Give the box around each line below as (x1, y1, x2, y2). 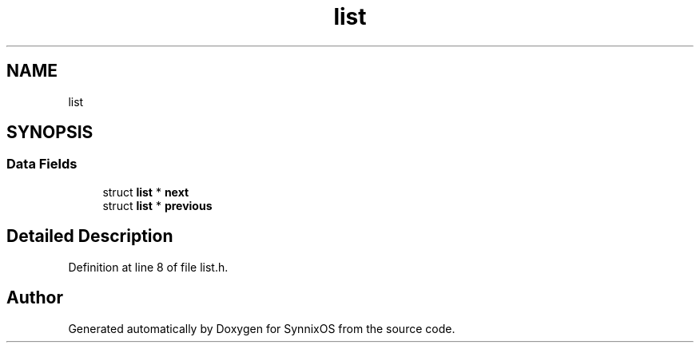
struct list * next (102, 184, 189, 199)
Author (6, 288, 63, 308)
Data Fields (6, 156, 78, 173)
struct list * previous (102, 198, 213, 212)
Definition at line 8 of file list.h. (68, 260, 229, 274)
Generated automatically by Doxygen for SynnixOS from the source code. (68, 321, 455, 335)
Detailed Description (6, 226, 173, 247)
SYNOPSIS (6, 122, 93, 143)
